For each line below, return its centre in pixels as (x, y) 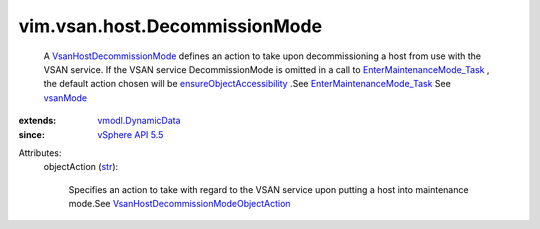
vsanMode (65, 97)
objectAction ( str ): (81, 167)
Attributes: (40, 152)
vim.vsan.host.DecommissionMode (170, 26)
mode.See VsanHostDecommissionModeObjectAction (179, 204)
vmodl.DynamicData (139, 121)
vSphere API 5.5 (130, 134)
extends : (37, 121)
